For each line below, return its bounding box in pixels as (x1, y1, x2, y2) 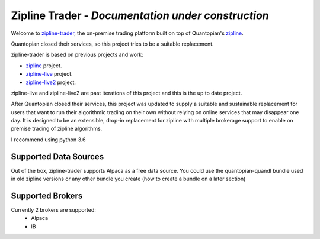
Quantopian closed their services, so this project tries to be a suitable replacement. (11, 40, 214, 47)
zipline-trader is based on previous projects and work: (11, 51, 143, 59)
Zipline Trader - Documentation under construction (11, 9, 269, 22)
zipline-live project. (25, 70, 73, 77)
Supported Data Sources (11, 151, 104, 162)
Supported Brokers (11, 190, 83, 201)
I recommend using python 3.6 (11, 136, 86, 143)
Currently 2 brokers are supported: (11, 206, 96, 214)
